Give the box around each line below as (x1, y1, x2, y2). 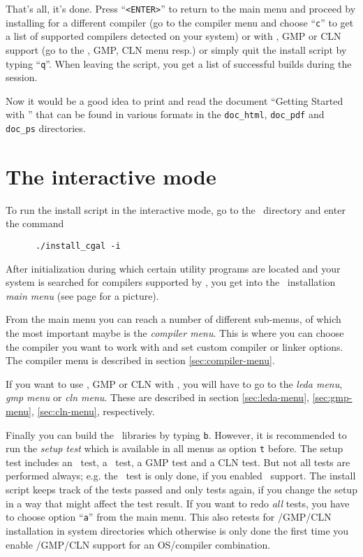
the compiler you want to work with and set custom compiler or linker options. (6, 339, 343, 354)
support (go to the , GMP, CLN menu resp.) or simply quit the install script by (6, 42, 347, 57)
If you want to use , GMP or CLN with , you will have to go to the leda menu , (6, 376, 343, 391)
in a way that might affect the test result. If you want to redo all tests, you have (6, 495, 350, 510)
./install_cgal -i (35, 240, 121, 251)
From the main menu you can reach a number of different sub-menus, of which (6, 312, 341, 326)
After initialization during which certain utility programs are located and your (6, 261, 341, 275)
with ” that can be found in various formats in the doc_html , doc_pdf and (6, 107, 325, 122)
